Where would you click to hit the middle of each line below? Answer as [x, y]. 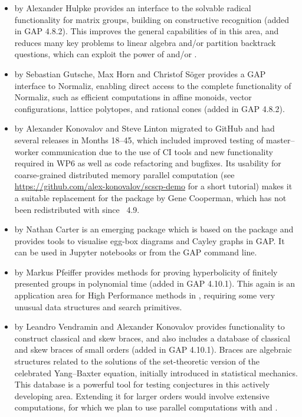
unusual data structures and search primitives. [98, 306]
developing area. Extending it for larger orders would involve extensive [142, 395]
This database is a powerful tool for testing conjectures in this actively [142, 384]
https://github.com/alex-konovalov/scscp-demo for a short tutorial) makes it [153, 186]
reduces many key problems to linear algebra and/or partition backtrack [145, 42]
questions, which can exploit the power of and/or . [106, 54]
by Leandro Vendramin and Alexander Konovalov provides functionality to [150, 326]
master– [280, 139]
